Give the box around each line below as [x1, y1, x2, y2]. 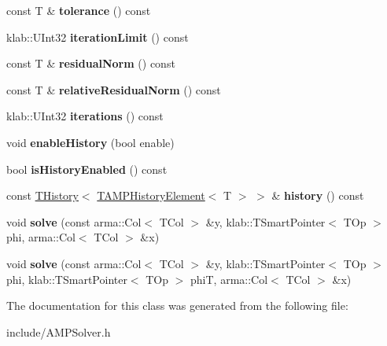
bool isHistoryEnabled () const [6, 160, 168, 177]
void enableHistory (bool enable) [6, 134, 175, 150]
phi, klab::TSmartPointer [6, 271, 127, 287]
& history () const [271, 187, 364, 204]
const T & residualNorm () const [6, 55, 175, 72]
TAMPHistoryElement [97, 187, 205, 204]
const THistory [6, 187, 79, 204]
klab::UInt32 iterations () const [6, 108, 164, 124]
